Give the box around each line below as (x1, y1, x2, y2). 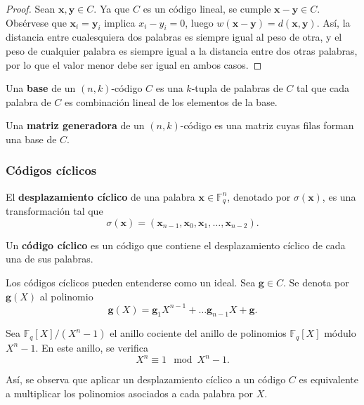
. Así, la (316, 15, 351, 29)
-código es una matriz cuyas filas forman (180, 118, 354, 133)
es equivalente (299, 372, 358, 387)
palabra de (6, 94, 51, 109)
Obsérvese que (6, 15, 67, 29)
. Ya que (93, 1, 130, 15)
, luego (185, 15, 214, 29)
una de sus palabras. (6, 251, 93, 266)
